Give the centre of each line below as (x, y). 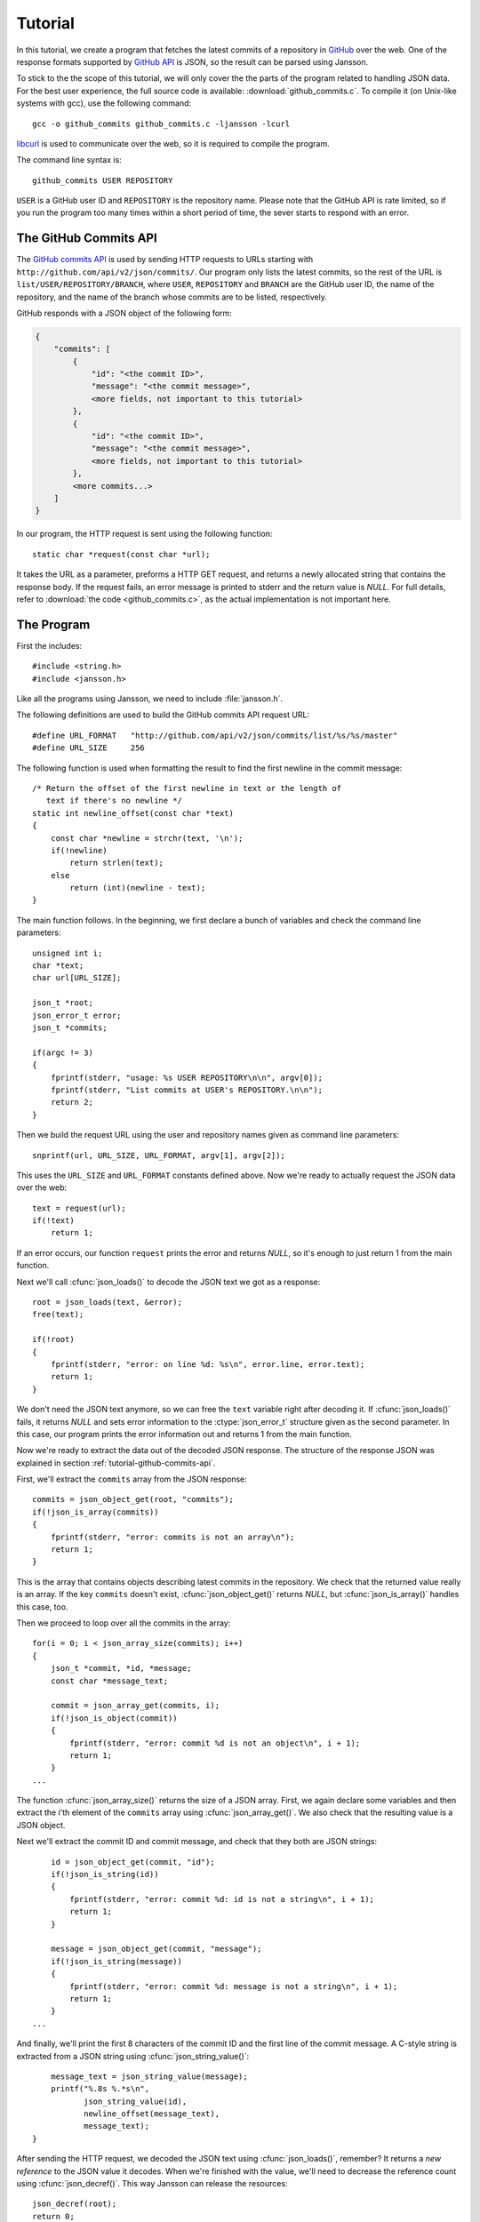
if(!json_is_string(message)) (116, 1961)
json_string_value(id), (135, 2101)
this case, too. (42, 1607)
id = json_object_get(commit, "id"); (132, 1862)
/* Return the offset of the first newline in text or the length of (187, 788)
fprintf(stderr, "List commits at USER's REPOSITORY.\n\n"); (187, 1090)
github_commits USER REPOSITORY (103, 180)
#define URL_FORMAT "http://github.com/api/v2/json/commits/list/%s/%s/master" (215, 735)
